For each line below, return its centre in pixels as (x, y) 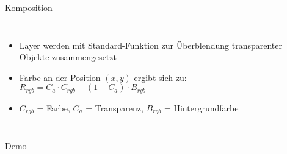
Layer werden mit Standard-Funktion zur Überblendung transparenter (151, 45)
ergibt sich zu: (160, 77)
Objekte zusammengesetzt (68, 57)
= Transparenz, (114, 107)
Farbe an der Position (60, 77)
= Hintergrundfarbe (201, 107)
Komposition (29, 7)
